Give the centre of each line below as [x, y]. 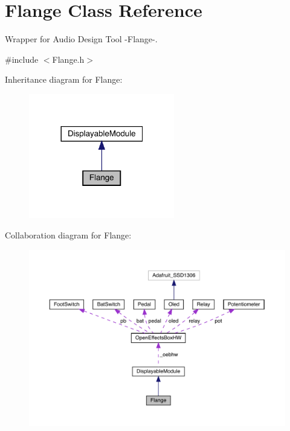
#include [22, 59]
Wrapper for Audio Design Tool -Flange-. [81, 39]
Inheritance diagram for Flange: [64, 79]
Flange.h [68, 59]
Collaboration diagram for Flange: [68, 235]
